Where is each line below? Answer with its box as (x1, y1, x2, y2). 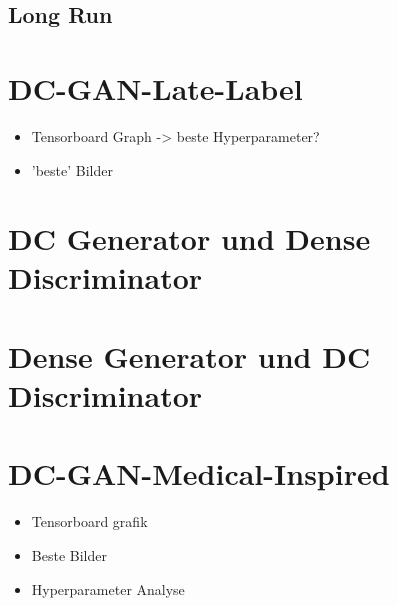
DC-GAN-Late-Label (8, 67, 303, 108)
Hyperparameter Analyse (31, 578, 185, 599)
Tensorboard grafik (31, 511, 148, 532)
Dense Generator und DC (8, 335, 371, 376)
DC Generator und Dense (8, 218, 371, 259)
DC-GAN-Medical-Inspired (8, 453, 390, 494)
